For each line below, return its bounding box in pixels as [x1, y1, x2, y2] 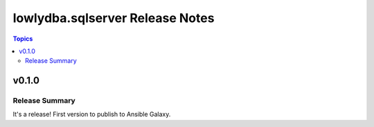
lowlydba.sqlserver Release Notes [12, 10, 215, 26]
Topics [12, 35, 33, 43]
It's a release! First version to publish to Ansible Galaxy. [12, 110, 171, 119]
